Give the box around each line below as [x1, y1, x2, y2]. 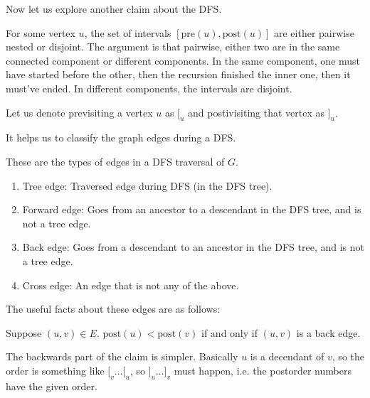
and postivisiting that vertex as [188, 104, 325, 119]
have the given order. [6, 378, 97, 393]
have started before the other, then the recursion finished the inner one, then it [6, 67, 351, 82]
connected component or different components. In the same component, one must [6, 53, 361, 68]
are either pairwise [273, 25, 354, 40]
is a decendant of [250, 349, 324, 364]
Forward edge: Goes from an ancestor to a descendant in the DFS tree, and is [22, 202, 361, 217]
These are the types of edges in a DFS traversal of [6, 154, 225, 168]
